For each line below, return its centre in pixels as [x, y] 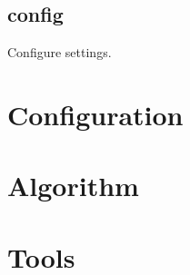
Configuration [95, 114]
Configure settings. [60, 52]
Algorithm [73, 186]
